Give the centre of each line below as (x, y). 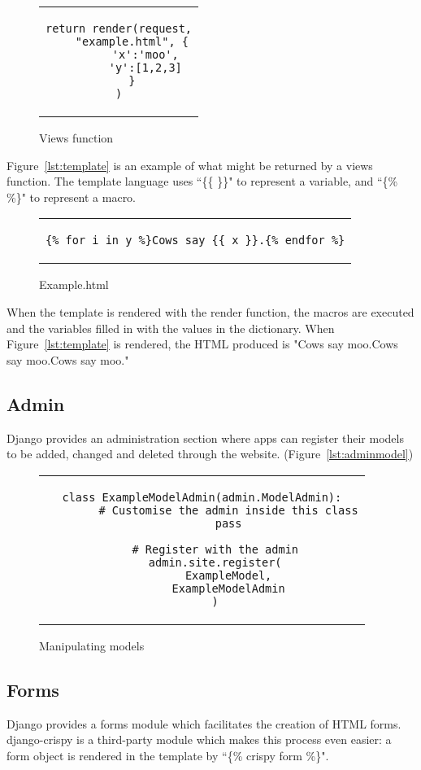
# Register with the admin (215, 549)
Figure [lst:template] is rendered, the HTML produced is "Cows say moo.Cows (202, 344)
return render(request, (119, 28)
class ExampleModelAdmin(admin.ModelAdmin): (202, 497)
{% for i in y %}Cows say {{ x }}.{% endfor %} (195, 241)
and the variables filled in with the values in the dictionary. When (171, 328)
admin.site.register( (215, 562)
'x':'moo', (145, 55)
